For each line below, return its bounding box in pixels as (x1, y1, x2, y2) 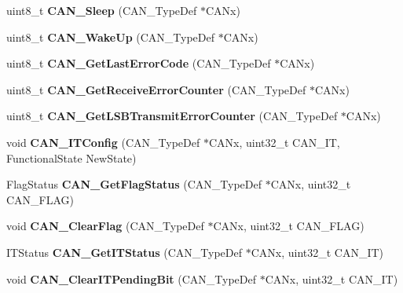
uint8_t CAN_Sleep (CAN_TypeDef (6, 2, 197, 18)
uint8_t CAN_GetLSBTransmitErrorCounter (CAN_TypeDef (6, 108, 338, 124)
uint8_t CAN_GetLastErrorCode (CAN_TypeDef (6, 55, 271, 71)
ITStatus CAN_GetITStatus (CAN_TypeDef (6, 244, 242, 260)
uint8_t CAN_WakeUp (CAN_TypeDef (6, 28, 215, 45)
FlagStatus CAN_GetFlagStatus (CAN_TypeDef (6, 176, 262, 192)
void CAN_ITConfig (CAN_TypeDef (6, 134, 200, 150)
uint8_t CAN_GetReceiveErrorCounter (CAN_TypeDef (6, 81, 306, 97)
